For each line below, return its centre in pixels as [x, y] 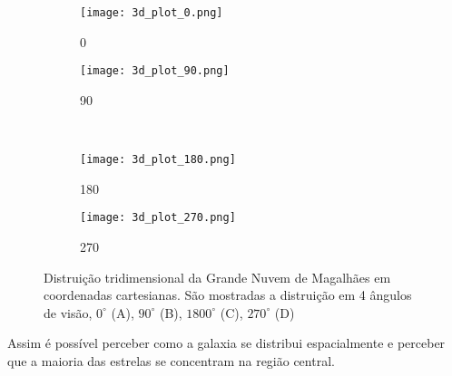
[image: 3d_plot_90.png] [155, 71]
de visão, [68, 312]
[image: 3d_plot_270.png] [158, 218]
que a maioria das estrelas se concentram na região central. [171, 360]
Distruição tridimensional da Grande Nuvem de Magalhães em [217, 277]
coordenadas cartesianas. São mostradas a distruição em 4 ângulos [228, 295]
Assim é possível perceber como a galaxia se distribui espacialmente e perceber [226, 343]
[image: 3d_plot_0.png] [152, 13]
